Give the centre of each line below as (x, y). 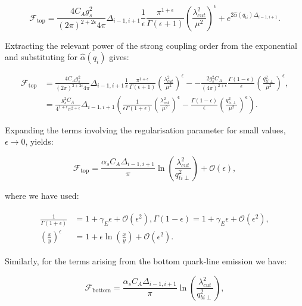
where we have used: (42, 195)
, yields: (39, 141)
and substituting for (41, 57)
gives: (119, 57)
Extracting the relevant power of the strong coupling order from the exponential (151, 45)
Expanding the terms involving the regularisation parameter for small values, (145, 129)
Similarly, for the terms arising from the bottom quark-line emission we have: (146, 261)
